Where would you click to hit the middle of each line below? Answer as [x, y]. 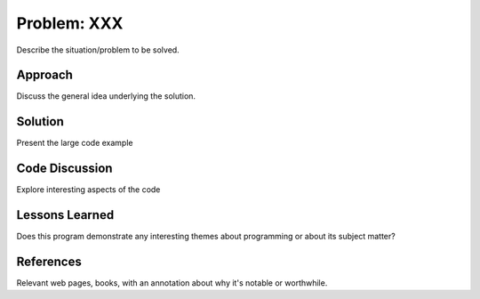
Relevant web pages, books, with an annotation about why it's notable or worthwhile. [172, 283]
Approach [44, 75]
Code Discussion [64, 169]
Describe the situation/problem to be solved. [98, 50]
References [49, 261]
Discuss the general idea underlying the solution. [106, 96]
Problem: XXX [70, 23]
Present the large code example [75, 143]
